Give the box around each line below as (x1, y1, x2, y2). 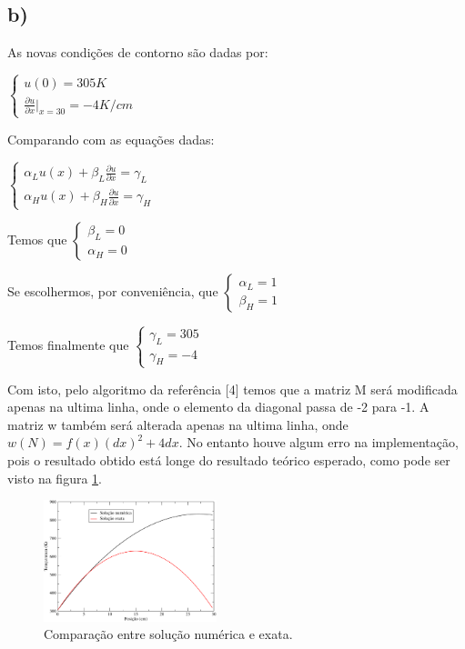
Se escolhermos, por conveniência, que (7, 282, 218, 301)
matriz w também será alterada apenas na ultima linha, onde (7, 414, 349, 434)
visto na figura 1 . (7, 468, 102, 487)
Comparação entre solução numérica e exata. (44, 624, 293, 644)
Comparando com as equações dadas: (7, 129, 215, 148)
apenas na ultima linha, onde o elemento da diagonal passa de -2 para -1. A (7, 397, 430, 416)
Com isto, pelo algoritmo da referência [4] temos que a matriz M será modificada (7, 379, 458, 398)
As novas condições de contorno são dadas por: (7, 43, 268, 62)
